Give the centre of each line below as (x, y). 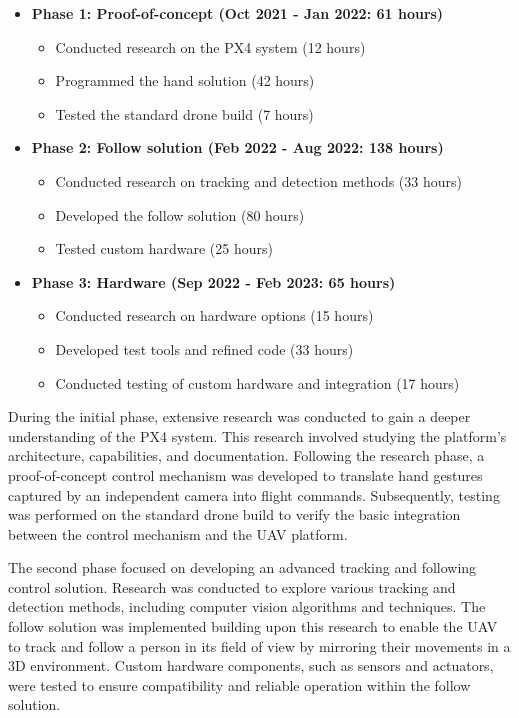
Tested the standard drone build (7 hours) (184, 113)
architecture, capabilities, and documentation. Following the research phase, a (246, 455)
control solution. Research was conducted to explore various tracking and (232, 586)
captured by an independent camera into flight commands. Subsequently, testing (254, 494)
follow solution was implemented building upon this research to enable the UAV (253, 626)
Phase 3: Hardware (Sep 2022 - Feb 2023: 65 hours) (213, 281)
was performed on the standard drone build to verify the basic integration (234, 514)
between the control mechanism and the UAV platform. (178, 533)
